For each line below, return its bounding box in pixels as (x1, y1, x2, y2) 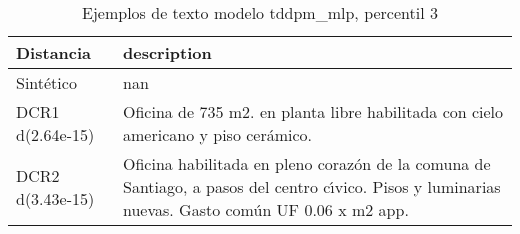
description (123, 41, 212, 64)
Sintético (16, 71, 77, 94)
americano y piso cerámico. (123, 123, 313, 146)
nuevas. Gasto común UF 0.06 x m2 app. (123, 198, 409, 221)
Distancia (16, 41, 92, 64)
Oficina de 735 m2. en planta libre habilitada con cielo (123, 100, 504, 123)
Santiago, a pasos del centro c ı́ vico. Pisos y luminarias (123, 175, 501, 198)
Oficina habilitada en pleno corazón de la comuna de (123, 152, 491, 175)
